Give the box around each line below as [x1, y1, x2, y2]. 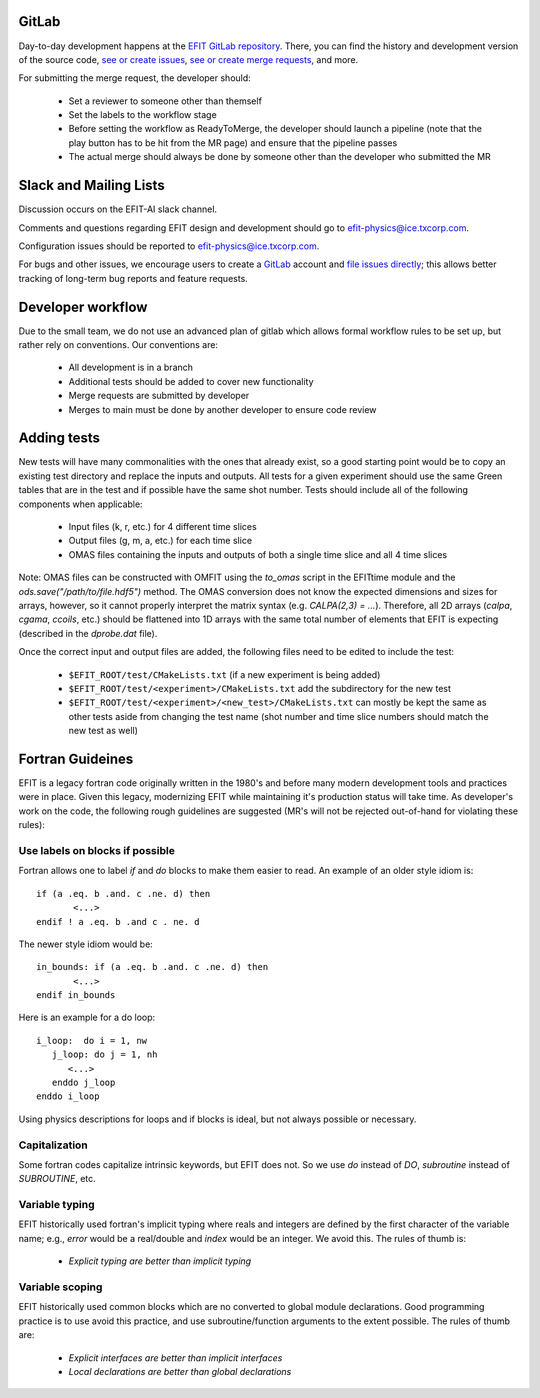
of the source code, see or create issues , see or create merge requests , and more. [18, 53, 359, 65]
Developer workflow [18, 298, 148, 315]
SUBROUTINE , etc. [18, 1173, 97, 1185]
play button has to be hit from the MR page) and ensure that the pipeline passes [68, 136, 398, 149]
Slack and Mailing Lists [18, 177, 165, 194]
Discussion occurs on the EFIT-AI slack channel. [18, 203, 218, 215]
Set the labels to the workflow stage [68, 109, 217, 121]
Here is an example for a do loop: [18, 1011, 156, 1024]
